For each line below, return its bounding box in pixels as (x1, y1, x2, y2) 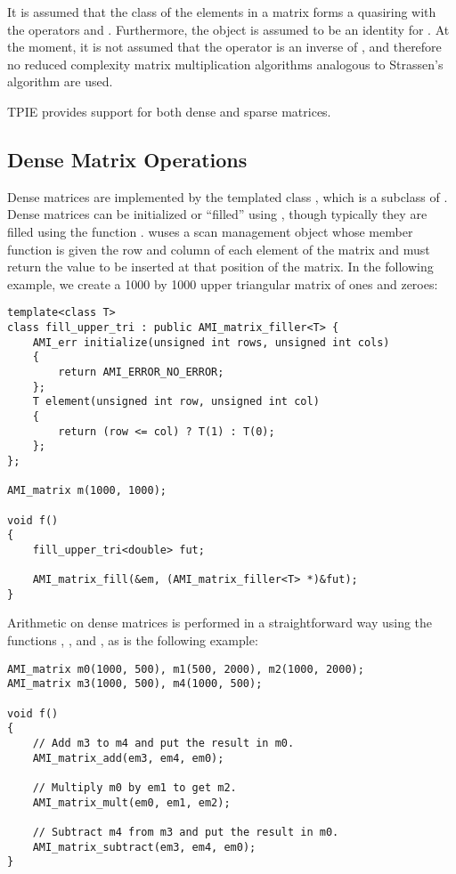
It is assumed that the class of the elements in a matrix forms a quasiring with (7, 3, 436, 20)
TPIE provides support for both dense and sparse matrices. (7, 101, 331, 120)
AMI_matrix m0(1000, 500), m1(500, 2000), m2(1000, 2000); (7, 662, 364, 676)
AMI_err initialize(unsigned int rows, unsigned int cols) (32, 336, 390, 349)
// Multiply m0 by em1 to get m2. (32, 781, 237, 794)
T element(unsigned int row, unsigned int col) (32, 395, 320, 409)
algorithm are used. (7, 72, 113, 91)
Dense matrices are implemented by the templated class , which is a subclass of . (7, 187, 448, 206)
